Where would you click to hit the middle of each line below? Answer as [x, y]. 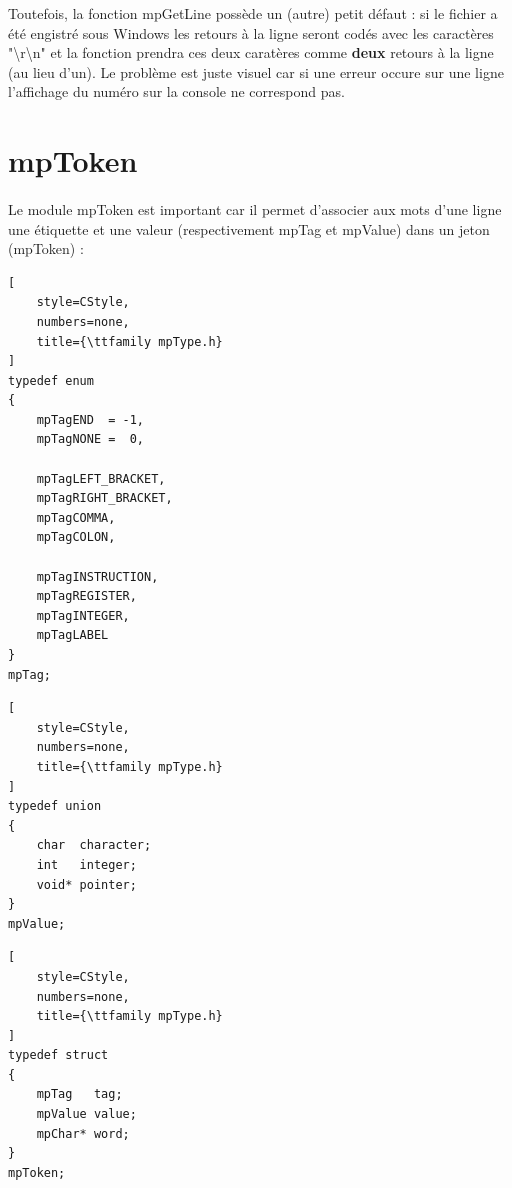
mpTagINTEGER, [83, 615]
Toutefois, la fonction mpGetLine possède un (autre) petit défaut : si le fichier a [253, 13]
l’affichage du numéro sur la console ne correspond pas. [176, 91]
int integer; [86, 864]
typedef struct [58, 1055]
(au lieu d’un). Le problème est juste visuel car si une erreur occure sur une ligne [256, 71]
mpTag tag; [79, 1094]
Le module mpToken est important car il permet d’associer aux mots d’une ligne [255, 208]
